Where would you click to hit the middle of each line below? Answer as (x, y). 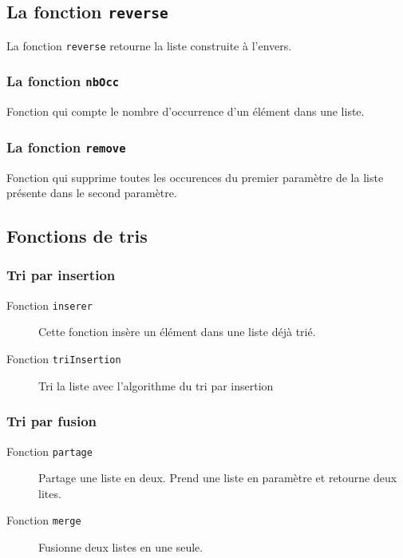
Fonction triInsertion (64, 359)
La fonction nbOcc (63, 81)
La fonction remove (66, 146)
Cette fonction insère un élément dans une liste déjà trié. (177, 332)
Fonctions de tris (77, 236)
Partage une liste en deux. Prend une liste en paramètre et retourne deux (218, 478)
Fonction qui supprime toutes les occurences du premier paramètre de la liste (195, 177)
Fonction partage (49, 451)
